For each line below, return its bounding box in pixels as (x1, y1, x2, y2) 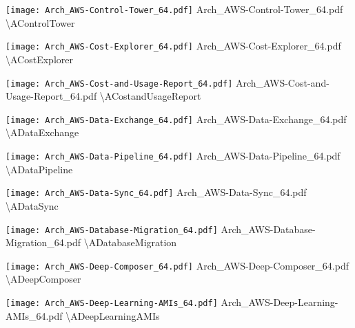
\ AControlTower (6, 15, 75, 30)
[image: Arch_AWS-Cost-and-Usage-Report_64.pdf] (6, 78, 233, 89)
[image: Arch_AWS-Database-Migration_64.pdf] (6, 225, 218, 235)
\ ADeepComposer (6, 272, 81, 286)
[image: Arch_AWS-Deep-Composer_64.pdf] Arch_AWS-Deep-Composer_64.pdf (6, 258, 349, 272)
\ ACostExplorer (6, 52, 73, 66)
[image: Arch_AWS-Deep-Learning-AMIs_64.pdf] (6, 298, 218, 308)
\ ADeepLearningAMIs (65, 308, 160, 322)
